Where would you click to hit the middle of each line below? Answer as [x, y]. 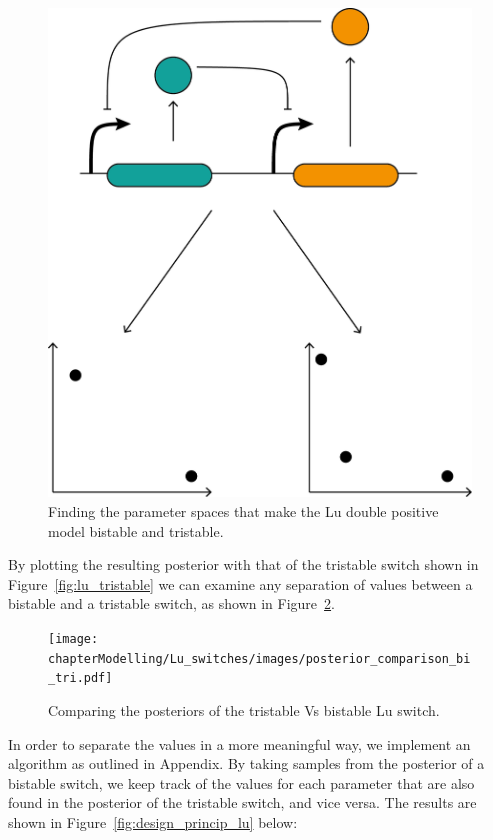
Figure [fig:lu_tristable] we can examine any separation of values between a [240, 583]
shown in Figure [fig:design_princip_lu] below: [153, 821]
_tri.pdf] [80, 678]
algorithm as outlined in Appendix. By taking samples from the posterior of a [246, 763]
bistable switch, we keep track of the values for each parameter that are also [241, 782]
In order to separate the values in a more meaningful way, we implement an [239, 743]
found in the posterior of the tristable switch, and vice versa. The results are [242, 802]
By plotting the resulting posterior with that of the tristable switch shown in [243, 564]
